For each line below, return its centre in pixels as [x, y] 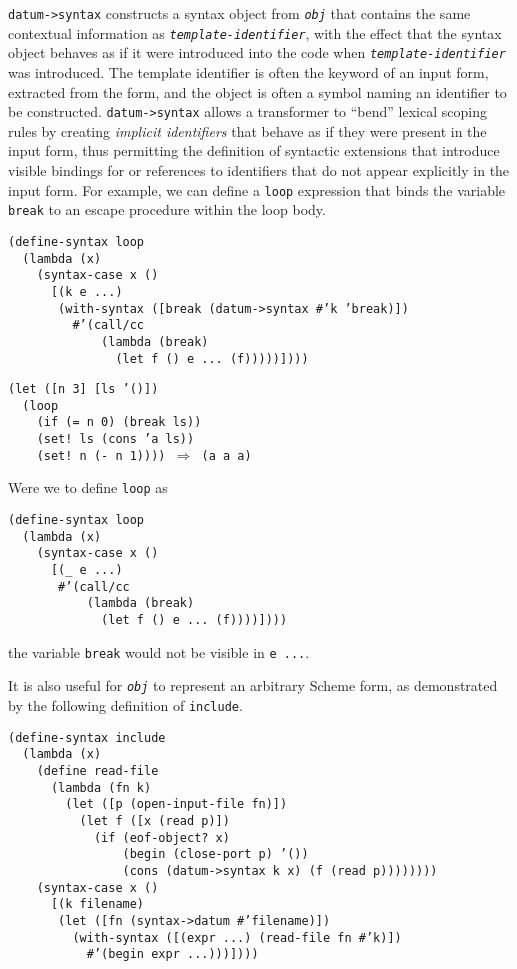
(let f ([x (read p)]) [154, 820]
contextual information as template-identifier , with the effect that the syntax [255, 32]
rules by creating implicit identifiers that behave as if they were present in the [247, 130]
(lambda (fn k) [101, 787]
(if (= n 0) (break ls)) [119, 422]
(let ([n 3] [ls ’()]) [83, 389]
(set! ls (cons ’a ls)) [115, 439]
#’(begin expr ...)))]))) [172, 954]
